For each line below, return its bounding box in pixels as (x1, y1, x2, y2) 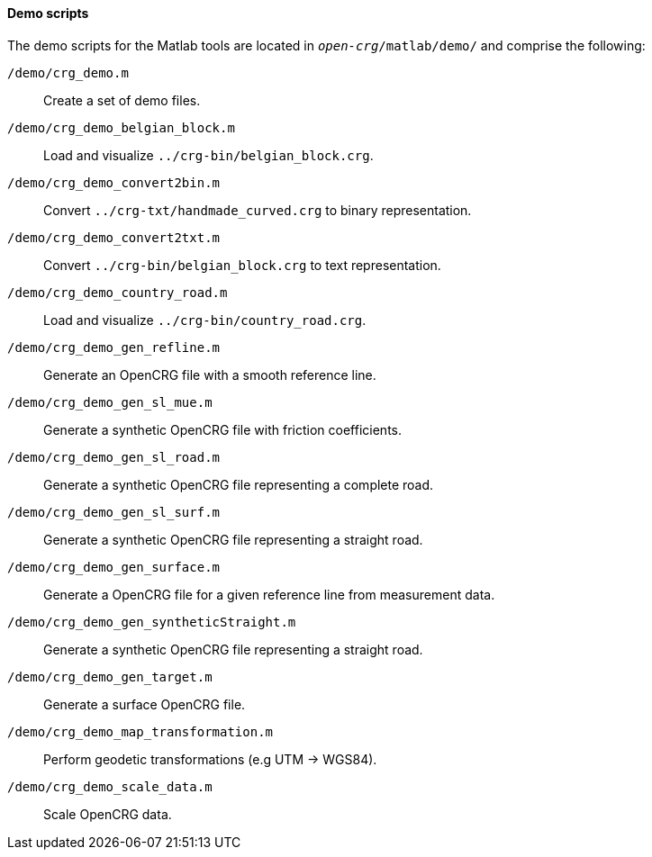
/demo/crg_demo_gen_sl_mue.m (7, 394, 213, 410)
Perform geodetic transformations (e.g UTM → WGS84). (43, 751, 377, 767)
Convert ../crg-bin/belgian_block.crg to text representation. (43, 257, 441, 273)
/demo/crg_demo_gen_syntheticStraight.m (7, 614, 296, 629)
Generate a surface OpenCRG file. (43, 696, 246, 712)
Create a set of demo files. (43, 92, 201, 108)
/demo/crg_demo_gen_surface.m (7, 559, 221, 574)
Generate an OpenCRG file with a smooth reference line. (43, 366, 376, 383)
